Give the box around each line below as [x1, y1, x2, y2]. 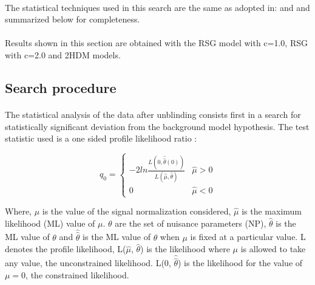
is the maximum [242, 205, 302, 218]
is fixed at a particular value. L [190, 230, 306, 243]
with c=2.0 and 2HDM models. [5, 48, 121, 61]
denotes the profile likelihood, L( [5, 242, 126, 255]
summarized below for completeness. [5, 13, 140, 26]
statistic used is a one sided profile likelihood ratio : [5, 132, 197, 145]
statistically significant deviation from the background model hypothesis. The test [5, 120, 310, 132]
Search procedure [5, 78, 117, 97]
